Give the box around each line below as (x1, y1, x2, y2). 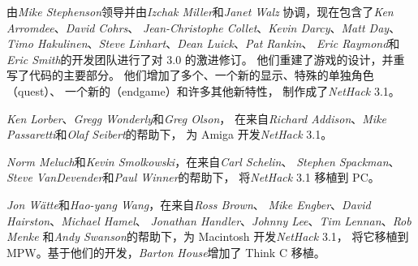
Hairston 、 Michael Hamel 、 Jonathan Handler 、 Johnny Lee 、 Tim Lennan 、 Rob (6, 212, 412, 229)
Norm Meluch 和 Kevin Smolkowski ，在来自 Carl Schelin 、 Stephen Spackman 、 (6, 152, 400, 169)
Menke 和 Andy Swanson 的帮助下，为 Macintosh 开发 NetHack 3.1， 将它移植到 (6, 228, 409, 245)
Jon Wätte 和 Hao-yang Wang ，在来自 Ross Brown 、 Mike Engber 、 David (6, 195, 371, 212)
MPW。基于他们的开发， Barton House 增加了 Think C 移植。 (6, 243, 325, 260)
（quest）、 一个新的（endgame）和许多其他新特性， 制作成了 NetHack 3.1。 (6, 82, 400, 99)
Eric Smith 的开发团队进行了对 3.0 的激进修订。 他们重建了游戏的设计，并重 (6, 50, 405, 67)
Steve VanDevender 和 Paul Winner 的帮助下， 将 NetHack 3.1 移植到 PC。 (6, 169, 380, 186)
